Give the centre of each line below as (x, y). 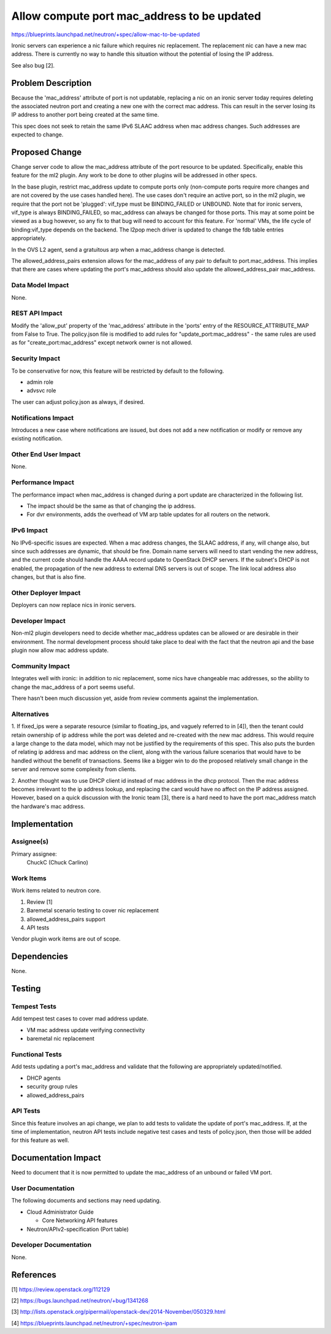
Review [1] (40, 902)
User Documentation (43, 1189)
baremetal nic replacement (61, 1039)
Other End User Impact (46, 454)
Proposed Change (47, 152)
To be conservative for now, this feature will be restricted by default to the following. (118, 371)
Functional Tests (37, 1054)
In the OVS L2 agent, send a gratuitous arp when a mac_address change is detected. (118, 249)
